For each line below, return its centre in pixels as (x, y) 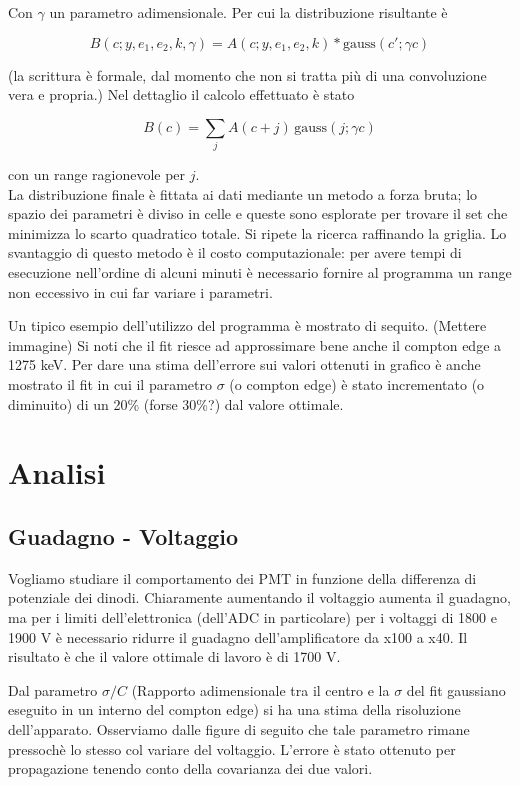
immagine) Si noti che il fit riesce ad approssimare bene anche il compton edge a (255, 344)
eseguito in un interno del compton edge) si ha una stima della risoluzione (234, 709)
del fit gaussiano (456, 689)
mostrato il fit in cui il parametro (110, 384)
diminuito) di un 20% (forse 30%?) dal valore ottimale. (176, 403)
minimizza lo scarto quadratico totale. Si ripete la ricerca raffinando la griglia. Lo (257, 232)
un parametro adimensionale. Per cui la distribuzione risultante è (248, 12)
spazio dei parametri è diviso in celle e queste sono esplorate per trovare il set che (258, 213)
